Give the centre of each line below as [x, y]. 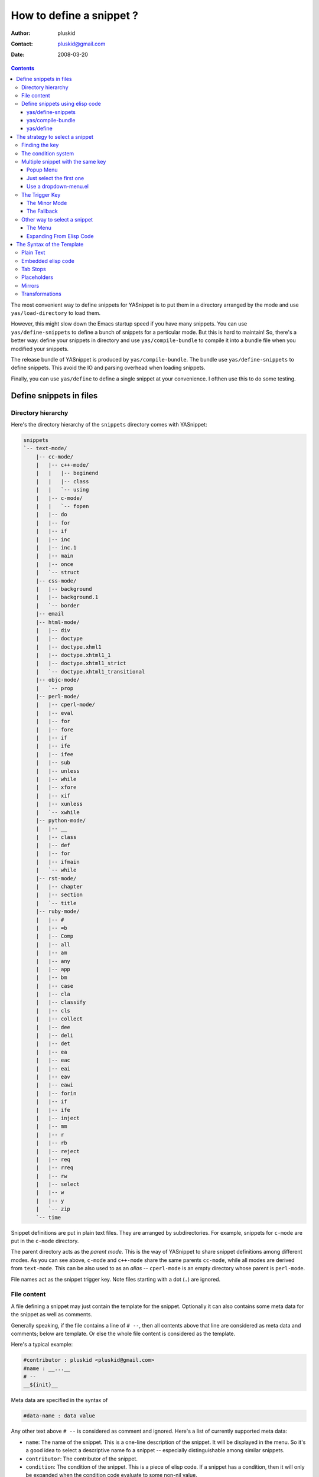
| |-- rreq [55, 1168]
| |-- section [59, 895]
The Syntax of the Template [50, 244]
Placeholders [37, 277]
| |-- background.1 [67, 597]
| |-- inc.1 [56, 547]
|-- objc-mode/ [58, 680]
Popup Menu [42, 170]
